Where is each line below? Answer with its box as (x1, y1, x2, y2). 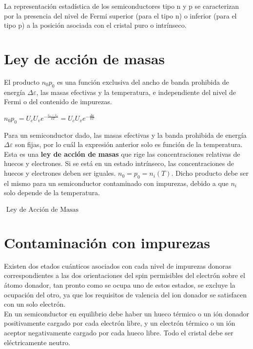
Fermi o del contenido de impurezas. (4, 96, 112, 107)
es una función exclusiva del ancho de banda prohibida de (57, 76, 229, 87)
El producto (4, 76, 39, 87)
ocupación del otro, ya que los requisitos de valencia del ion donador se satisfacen (4, 289, 247, 299)
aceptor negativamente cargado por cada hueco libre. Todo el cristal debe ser (4, 327, 234, 337)
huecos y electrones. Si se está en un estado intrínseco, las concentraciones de (4, 158, 234, 168)
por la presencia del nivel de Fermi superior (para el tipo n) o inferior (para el (4, 10, 237, 20)
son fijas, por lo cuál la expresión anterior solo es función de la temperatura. (15, 139, 243, 149)
